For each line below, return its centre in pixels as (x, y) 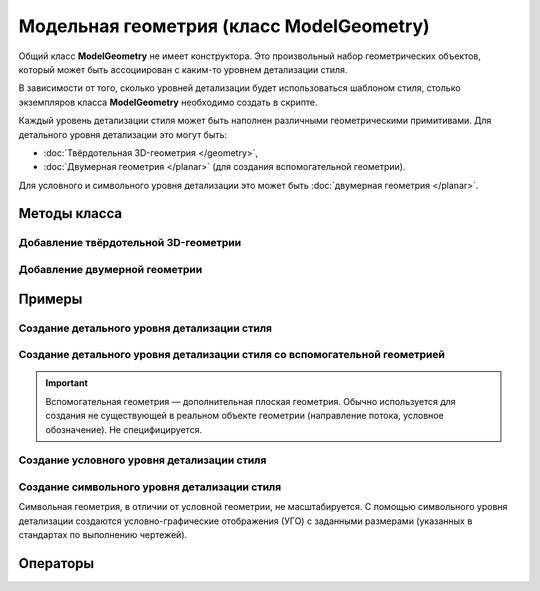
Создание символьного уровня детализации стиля (150, 487)
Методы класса (70, 213)
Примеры (50, 298)
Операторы (56, 563)
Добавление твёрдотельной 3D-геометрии (130, 243)
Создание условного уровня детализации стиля (142, 460)
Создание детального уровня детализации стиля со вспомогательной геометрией (231, 355)
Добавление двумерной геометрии (110, 270)
